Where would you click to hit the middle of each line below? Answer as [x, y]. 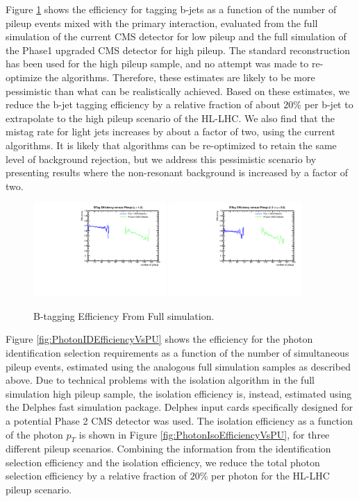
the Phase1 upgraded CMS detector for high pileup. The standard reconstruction [178, 50]
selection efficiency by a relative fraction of [97, 476]
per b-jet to [329, 104]
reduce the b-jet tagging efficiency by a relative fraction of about [143, 104]
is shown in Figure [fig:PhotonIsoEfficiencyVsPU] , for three [204, 434]
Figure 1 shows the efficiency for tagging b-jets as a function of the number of [171, 9]
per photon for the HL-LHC [270, 476]
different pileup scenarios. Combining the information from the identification [168, 449]
